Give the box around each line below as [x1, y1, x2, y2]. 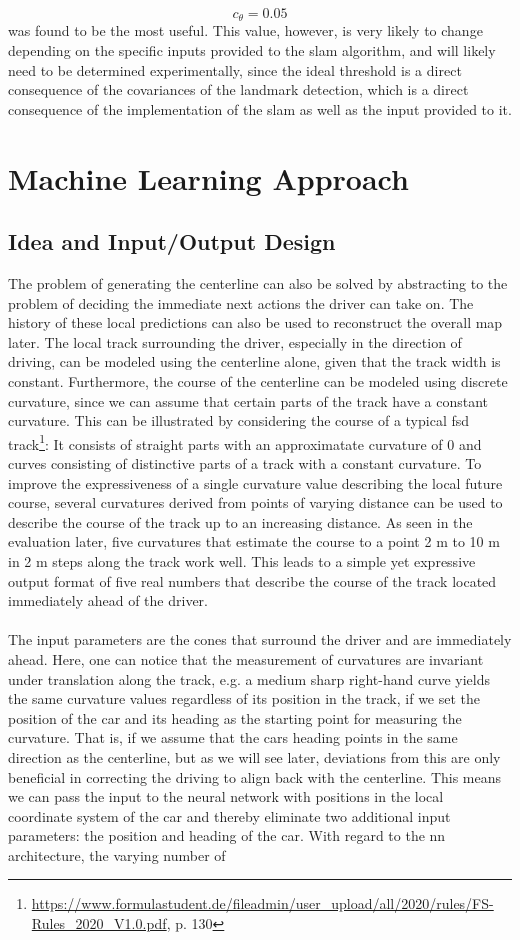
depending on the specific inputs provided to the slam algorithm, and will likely [8, 40, 496, 61]
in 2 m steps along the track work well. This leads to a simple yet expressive [8, 550, 476, 571]
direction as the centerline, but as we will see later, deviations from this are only [8, 746, 501, 767]
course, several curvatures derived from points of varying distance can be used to [8, 492, 503, 513]
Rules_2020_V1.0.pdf [31, 913, 167, 934]
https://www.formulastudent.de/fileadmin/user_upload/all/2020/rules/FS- [31, 893, 494, 914]
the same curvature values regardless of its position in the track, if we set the [8, 688, 481, 709]
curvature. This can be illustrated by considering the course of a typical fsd [8, 410, 470, 431]
